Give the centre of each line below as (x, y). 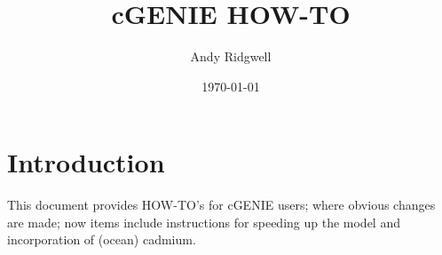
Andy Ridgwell (231, 56)
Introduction (86, 162)
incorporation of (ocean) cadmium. (102, 239)
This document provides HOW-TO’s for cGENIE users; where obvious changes (221, 205)
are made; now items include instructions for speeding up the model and (204, 222)
